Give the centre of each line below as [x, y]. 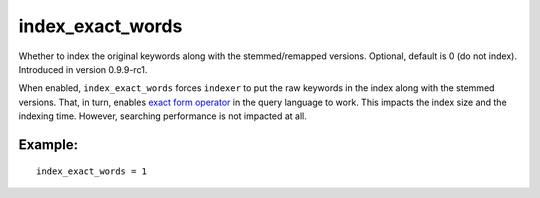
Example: [48, 144]
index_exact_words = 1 [92, 171]
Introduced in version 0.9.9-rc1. [83, 69]
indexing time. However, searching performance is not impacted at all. [162, 116]
